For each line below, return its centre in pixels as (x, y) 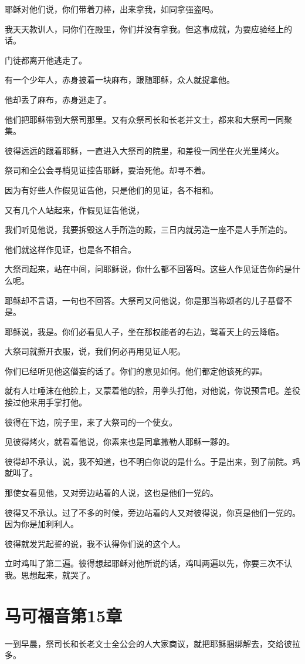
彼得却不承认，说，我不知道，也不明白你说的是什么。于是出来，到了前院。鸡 (152, 461)
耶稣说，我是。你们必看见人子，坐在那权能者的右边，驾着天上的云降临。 (144, 331)
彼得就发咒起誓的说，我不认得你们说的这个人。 (95, 543)
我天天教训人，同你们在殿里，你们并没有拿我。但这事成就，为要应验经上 (144, 28)
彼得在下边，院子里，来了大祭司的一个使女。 (91, 422)
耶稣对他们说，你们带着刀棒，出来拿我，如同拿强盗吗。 (111, 9)
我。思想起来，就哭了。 (50, 575)
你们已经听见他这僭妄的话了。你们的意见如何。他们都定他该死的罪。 (136, 370)
